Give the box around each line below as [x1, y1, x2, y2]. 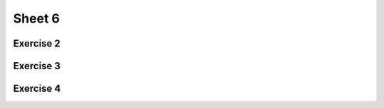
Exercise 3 [13, 60, 60, 72]
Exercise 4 [13, 83, 61, 95]
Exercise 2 [13, 37, 60, 49]
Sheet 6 [13, 11, 60, 26]
